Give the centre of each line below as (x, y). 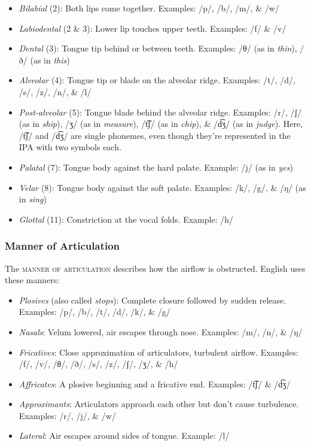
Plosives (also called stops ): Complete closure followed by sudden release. (153, 300)
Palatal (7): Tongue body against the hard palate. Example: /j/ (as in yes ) (156, 167)
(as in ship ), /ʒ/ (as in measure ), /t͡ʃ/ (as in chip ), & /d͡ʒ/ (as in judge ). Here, (161, 124)
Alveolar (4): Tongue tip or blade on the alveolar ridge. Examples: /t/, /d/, (157, 80)
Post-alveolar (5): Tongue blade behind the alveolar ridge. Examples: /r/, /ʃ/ (160, 112)
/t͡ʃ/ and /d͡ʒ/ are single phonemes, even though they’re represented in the (155, 135)
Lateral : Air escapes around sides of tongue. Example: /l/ (124, 436)
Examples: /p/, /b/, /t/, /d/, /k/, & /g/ (94, 312)
